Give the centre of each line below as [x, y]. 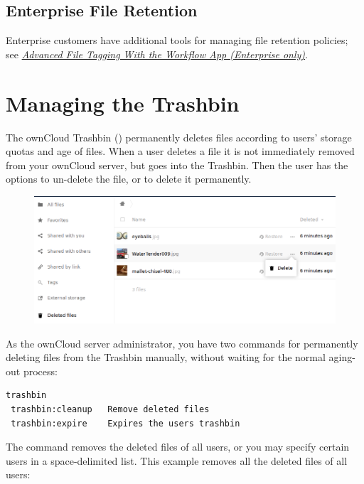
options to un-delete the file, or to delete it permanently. [129, 179]
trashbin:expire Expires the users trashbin [125, 423]
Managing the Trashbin [123, 103]
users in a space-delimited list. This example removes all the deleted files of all [177, 460]
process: [40, 371]
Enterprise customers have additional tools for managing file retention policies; [177, 40]
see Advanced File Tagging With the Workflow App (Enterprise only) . [157, 54]
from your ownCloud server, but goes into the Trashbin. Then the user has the [177, 165]
